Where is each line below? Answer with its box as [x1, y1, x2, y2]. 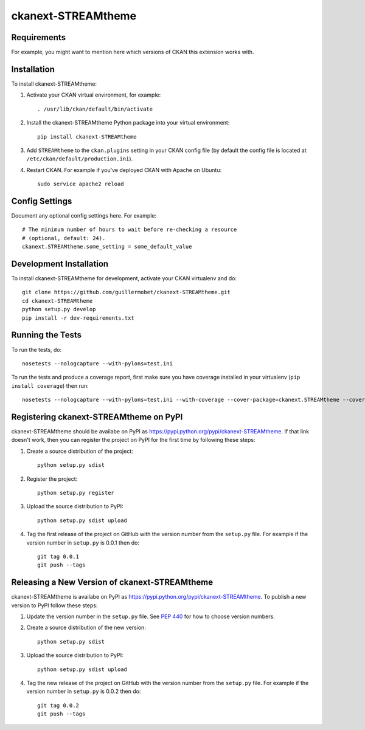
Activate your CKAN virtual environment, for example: [26, 91, 161, 98]
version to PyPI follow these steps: [11, 602, 98, 609]
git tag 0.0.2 [37, 702, 79, 709]
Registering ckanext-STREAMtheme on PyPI [11, 411, 183, 422]
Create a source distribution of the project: [26, 447, 133, 455]
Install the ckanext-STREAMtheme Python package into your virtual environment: [26, 119, 230, 126]
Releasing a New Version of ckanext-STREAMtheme [11, 577, 213, 588]
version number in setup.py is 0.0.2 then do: [26, 687, 141, 695]
